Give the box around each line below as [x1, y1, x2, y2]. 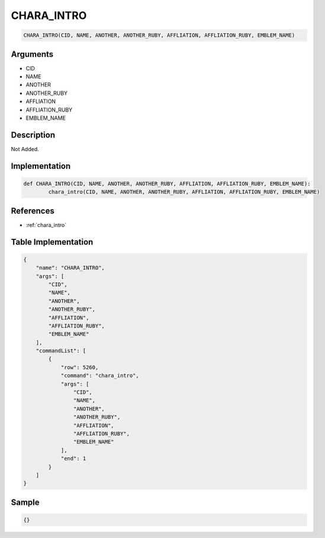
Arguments [11, 49, 54, 59]
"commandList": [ [36, 347, 86, 354]
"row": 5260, [60, 364, 99, 370]
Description [11, 130, 56, 140]
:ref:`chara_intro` [25, 221, 67, 228]
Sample [11, 497, 40, 507]
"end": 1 [60, 455, 86, 462]
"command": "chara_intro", [60, 372, 139, 379]
